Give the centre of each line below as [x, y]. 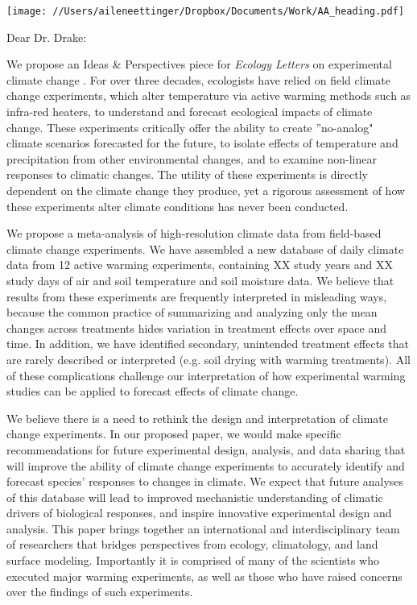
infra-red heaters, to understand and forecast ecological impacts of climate [190, 112]
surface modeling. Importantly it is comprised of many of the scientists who [193, 560]
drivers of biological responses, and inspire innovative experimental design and [199, 513]
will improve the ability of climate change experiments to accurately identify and [206, 465]
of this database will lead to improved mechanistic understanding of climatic [195, 497]
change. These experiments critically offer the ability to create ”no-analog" [190, 127]
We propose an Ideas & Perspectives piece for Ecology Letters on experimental [199, 64]
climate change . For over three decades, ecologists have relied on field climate [198, 79]
